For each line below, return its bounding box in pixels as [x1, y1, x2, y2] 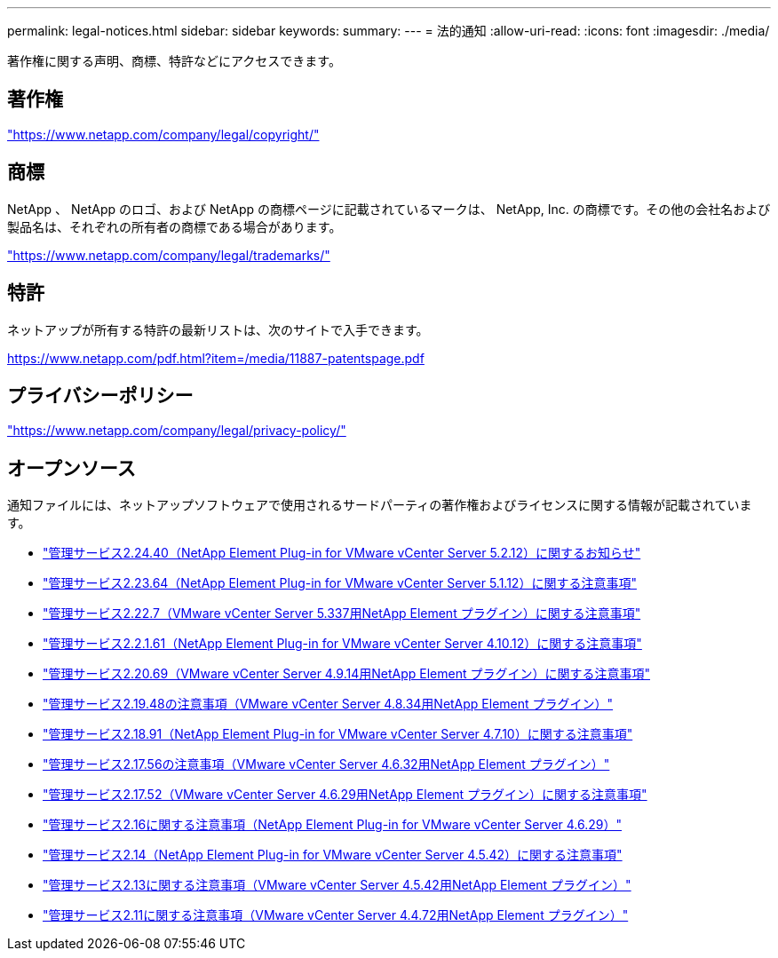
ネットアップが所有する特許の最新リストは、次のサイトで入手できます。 [7, 321, 429, 337]
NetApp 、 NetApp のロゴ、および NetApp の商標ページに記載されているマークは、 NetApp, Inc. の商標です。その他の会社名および [7, 201, 771, 217]
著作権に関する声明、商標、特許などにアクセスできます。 [7, 53, 341, 68]
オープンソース [7, 456, 136, 479]
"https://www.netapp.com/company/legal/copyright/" [7, 126, 320, 142]
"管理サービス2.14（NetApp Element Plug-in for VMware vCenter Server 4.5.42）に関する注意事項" [43, 847, 623, 863]
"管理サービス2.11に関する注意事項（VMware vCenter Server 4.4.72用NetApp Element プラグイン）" [43, 907, 629, 923]
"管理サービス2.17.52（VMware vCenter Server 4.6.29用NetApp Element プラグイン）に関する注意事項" [43, 787, 647, 803]
